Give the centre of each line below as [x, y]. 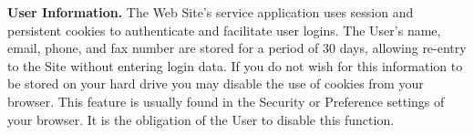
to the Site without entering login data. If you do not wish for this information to [235, 65]
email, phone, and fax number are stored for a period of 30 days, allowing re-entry [237, 48]
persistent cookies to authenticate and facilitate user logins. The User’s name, [224, 30]
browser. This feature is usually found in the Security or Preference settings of [226, 101]
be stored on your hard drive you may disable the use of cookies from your [216, 83]
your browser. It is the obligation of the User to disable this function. [201, 119]
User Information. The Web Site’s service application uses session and [211, 12]
